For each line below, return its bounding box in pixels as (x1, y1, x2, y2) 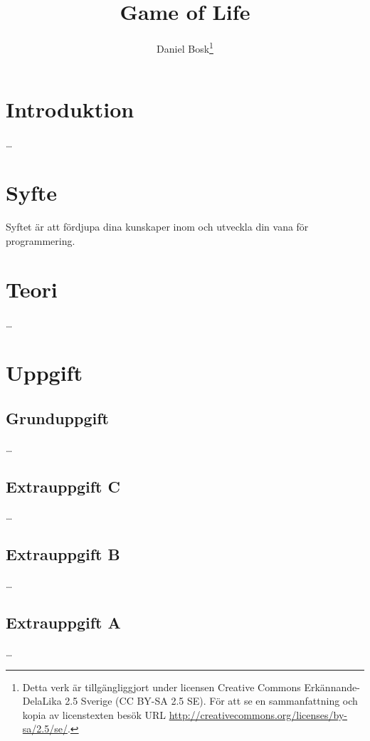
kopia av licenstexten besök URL (22, 707, 166, 722)
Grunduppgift (6, 406, 109, 429)
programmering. (6, 233, 75, 248)
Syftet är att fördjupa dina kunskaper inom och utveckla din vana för (6, 219, 309, 234)
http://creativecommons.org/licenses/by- (169, 707, 348, 722)
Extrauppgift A (6, 611, 121, 634)
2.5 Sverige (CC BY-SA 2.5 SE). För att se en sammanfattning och (65, 693, 358, 708)
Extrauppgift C (6, 475, 120, 497)
